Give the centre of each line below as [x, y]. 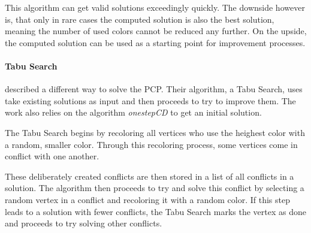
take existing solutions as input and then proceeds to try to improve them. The [150, 100]
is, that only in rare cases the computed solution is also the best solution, [140, 19]
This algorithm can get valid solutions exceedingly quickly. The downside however [155, 7]
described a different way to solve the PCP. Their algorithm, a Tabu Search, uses [154, 89]
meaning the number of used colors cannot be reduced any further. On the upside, [156, 31]
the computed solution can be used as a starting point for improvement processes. [155, 42]
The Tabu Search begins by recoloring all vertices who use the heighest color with [155, 132]
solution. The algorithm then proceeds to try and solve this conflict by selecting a [155, 188]
